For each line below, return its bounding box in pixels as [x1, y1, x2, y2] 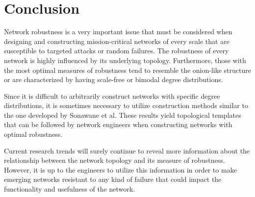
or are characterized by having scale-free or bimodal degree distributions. [4, 74, 223, 85]
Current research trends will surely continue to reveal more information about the [4, 145, 250, 155]
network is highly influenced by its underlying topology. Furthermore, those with [4, 55, 246, 65]
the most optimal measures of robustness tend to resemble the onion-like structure [4, 65, 251, 75]
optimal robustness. [4, 129, 63, 139]
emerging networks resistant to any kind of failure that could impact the [4, 174, 222, 184]
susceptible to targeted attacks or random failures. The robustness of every [4, 45, 229, 56]
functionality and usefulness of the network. [4, 184, 135, 194]
